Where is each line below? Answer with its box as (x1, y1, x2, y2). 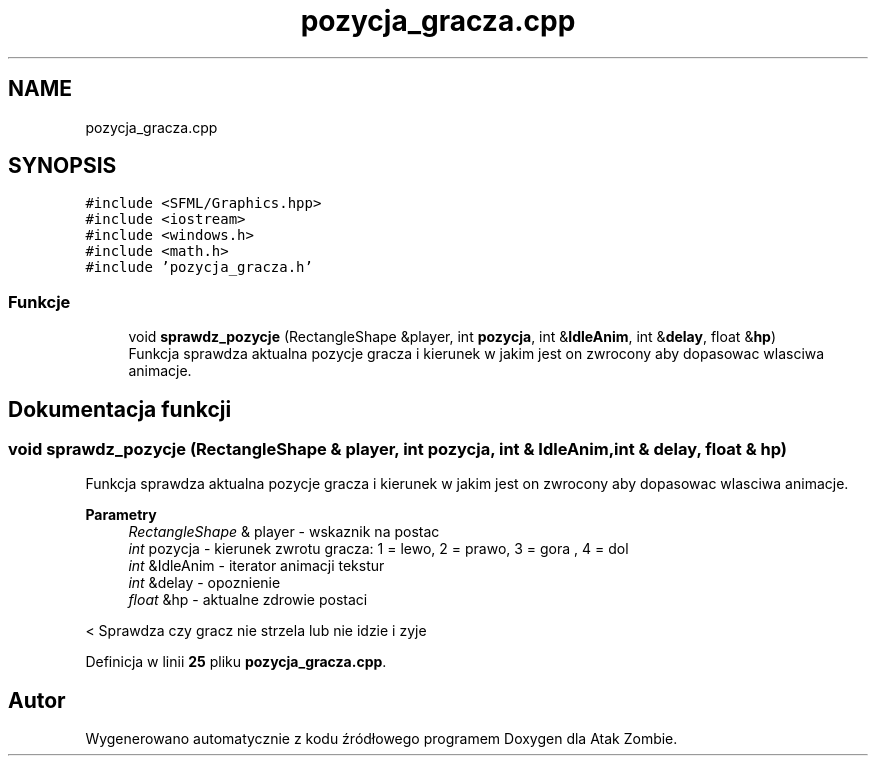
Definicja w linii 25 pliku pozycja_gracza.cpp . (85, 653, 387, 671)
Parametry (85, 506, 157, 524)
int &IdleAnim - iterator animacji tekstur (128, 557, 385, 575)
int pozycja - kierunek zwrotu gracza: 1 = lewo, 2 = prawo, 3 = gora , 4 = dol (128, 540, 629, 558)
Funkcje (8, 291, 71, 312)
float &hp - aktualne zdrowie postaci (128, 591, 368, 609)
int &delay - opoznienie (128, 574, 281, 592)
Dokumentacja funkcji (8, 396, 232, 422)
